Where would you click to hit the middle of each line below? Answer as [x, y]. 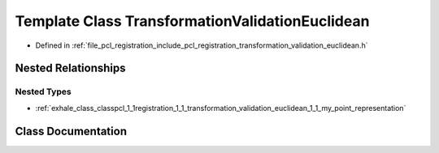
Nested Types [43, 91]
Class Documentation [71, 131]
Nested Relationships [70, 68]
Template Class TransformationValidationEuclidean [192, 21]
